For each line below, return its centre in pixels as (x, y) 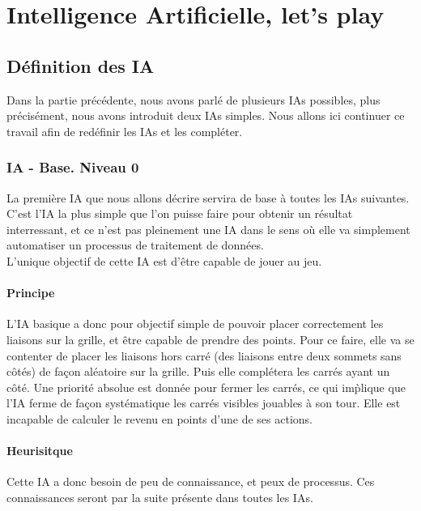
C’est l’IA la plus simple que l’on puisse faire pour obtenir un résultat (180, 213)
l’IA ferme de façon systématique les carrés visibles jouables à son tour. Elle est (204, 403)
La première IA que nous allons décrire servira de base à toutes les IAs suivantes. (208, 197)
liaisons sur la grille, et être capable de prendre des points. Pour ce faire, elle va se (210, 339)
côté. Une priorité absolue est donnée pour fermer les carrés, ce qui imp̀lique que (206, 387)
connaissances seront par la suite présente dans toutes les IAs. (160, 497)
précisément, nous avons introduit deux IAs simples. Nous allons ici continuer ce (206, 115)
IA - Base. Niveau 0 (73, 167)
